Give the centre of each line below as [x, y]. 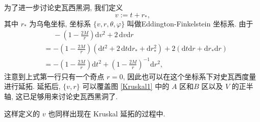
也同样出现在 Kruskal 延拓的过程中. [107, 113]
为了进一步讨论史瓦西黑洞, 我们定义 [64, 7]
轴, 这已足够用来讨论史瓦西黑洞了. [61, 96]
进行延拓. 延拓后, [32, 86]
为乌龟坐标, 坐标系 [60, 23]
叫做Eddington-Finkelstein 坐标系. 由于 [190, 23]
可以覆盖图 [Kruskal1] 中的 [126, 86]
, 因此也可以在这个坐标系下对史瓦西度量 [190, 76]
